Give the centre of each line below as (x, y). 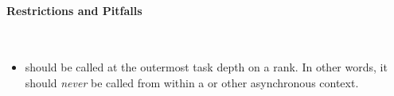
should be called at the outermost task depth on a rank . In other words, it (206, 67)
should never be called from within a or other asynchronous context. (192, 82)
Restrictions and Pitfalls (74, 10)
